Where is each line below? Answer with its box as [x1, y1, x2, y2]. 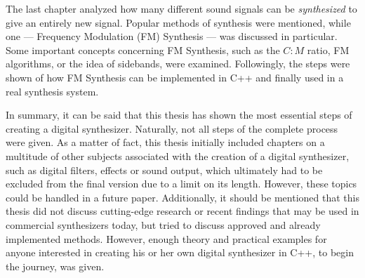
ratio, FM [307, 42, 350, 57]
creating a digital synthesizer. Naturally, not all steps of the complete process [6, 121, 338, 135]
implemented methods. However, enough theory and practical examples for [6, 231, 327, 246]
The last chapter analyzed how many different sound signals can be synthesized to [6, 1, 357, 15]
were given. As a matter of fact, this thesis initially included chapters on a [6, 135, 325, 150]
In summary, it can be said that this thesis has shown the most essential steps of [6, 107, 352, 122]
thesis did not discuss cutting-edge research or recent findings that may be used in [6, 204, 359, 218]
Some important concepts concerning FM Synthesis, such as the [6, 42, 280, 57]
